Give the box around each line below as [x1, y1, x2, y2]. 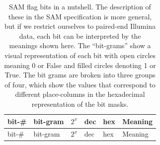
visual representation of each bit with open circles [4, 50, 156, 60]
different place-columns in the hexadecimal [15, 89, 145, 99]
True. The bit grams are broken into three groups [4, 70, 156, 80]
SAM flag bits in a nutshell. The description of [9, 1, 151, 11]
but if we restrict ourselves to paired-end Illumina [4, 21, 156, 31]
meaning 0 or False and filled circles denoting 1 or [4, 60, 156, 70]
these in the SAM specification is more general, [8, 11, 152, 21]
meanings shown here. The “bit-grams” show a [9, 40, 151, 51]
